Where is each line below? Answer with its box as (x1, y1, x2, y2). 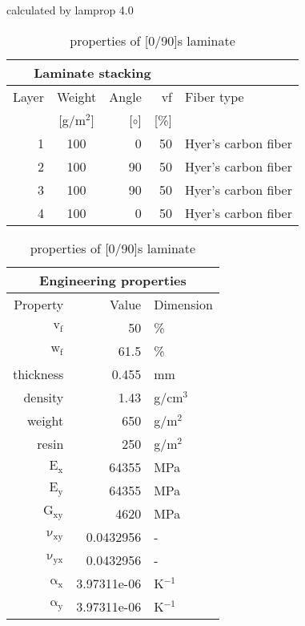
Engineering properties (39, 270, 187, 289)
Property (14, 294, 64, 313)
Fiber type (184, 87, 244, 106)
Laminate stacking (34, 63, 151, 82)
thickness (13, 364, 64, 383)
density (23, 387, 64, 406)
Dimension (154, 294, 213, 313)
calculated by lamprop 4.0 (6, 2, 134, 18)
